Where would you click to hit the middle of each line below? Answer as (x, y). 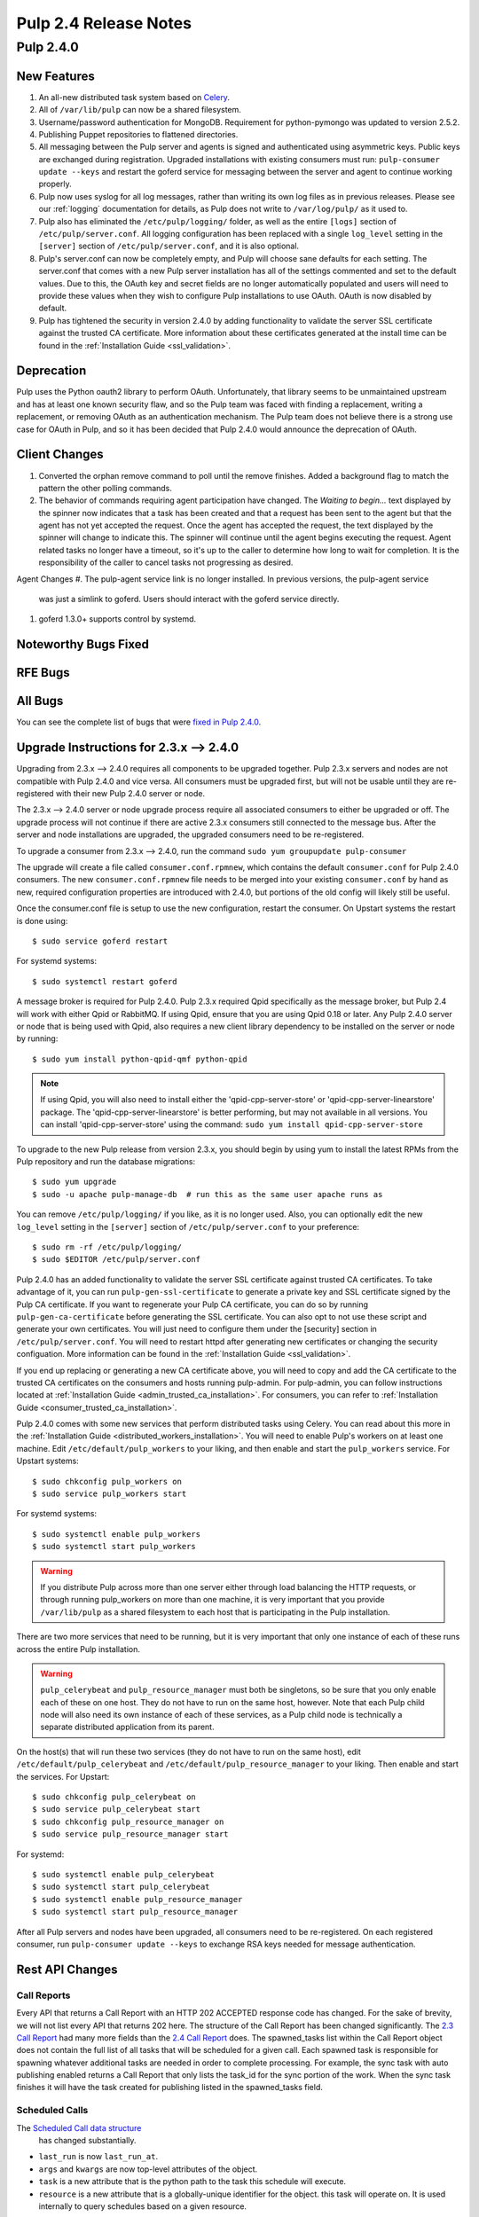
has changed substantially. (87, 2140)
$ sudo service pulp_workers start (110, 1494)
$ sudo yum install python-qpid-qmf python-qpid (140, 1059)
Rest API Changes (67, 1969)
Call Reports (43, 1995)
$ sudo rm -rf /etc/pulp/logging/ (107, 1247)
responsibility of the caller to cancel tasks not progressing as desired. (166, 562)
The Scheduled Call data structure (79, 2127)
